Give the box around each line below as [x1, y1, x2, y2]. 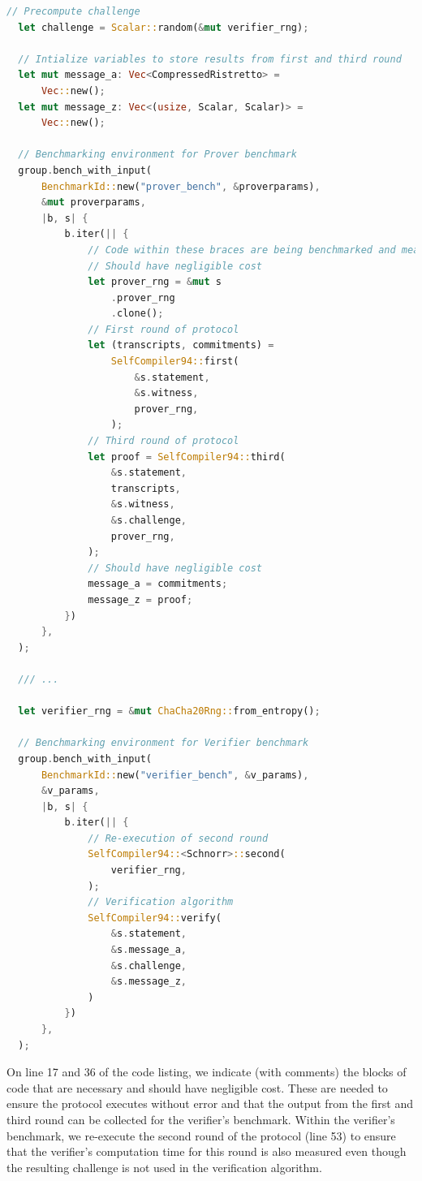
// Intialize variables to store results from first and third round [18, 53, 402, 65]
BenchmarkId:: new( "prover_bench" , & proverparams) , [41, 180, 321, 192]
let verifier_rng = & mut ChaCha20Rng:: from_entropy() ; [18, 705, 321, 718]
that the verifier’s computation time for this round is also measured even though [6, 1143, 407, 1160]
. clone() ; [110, 308, 164, 320]
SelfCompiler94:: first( [110, 356, 239, 368]
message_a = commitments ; [88, 578, 228, 590]
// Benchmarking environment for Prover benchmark [18, 149, 297, 161]
